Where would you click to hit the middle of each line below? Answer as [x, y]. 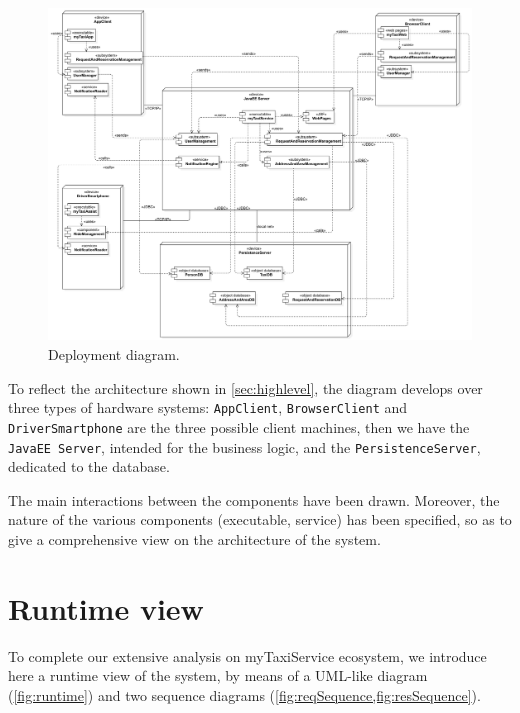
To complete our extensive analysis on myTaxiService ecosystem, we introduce [247, 655]
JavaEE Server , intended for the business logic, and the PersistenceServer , [244, 446]
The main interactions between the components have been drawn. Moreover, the [254, 499]
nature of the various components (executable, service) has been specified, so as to [260, 519]
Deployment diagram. [114, 354]
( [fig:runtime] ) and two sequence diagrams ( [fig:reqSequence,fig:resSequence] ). [244, 694]
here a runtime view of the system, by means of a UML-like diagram [218, 675]
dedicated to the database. [89, 466]
